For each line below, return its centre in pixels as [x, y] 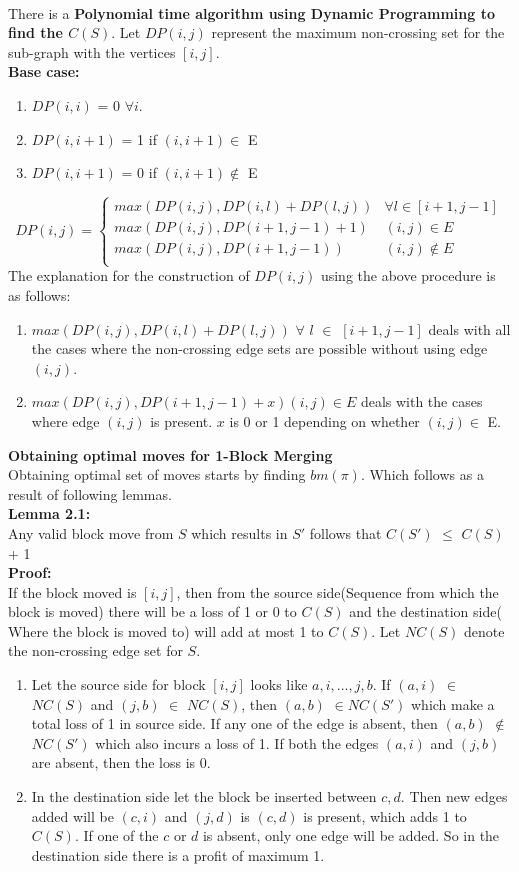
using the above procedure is [408, 275]
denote [484, 630]
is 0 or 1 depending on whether [324, 420]
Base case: [44, 71]
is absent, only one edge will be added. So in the [351, 835]
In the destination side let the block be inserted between [204, 796]
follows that [345, 532]
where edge [65, 420]
